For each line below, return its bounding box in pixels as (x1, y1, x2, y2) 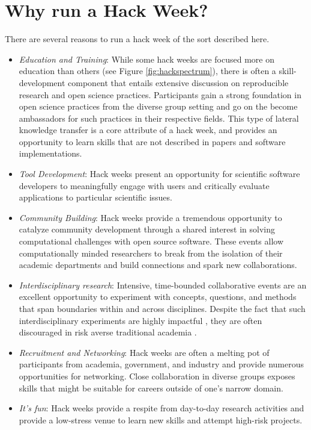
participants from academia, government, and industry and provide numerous (19, 358, 304, 370)
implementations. (19, 147, 82, 160)
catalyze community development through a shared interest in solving (19, 223, 275, 235)
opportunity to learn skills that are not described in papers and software (19, 135, 286, 148)
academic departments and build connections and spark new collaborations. (19, 258, 297, 271)
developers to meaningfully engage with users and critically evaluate (19, 179, 270, 192)
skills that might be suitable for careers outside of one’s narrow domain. (19, 381, 283, 394)
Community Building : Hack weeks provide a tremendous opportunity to (19, 211, 282, 223)
